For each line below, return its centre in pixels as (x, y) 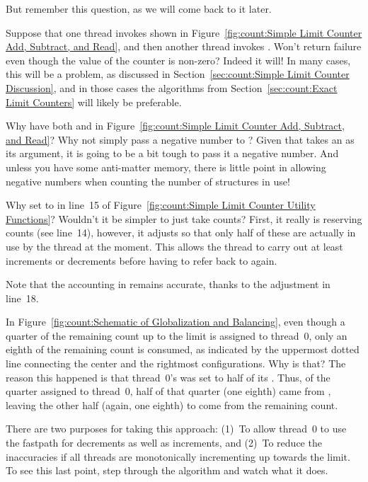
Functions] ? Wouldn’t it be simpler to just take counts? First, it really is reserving (184, 218)
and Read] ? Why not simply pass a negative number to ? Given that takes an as (180, 139)
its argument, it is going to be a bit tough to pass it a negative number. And (172, 153)
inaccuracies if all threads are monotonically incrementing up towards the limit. (178, 456)
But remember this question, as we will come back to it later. (139, 8)
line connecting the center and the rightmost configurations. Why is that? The (176, 363)
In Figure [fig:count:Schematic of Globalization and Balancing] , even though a (176, 322)
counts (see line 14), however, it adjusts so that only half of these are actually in (181, 233)
